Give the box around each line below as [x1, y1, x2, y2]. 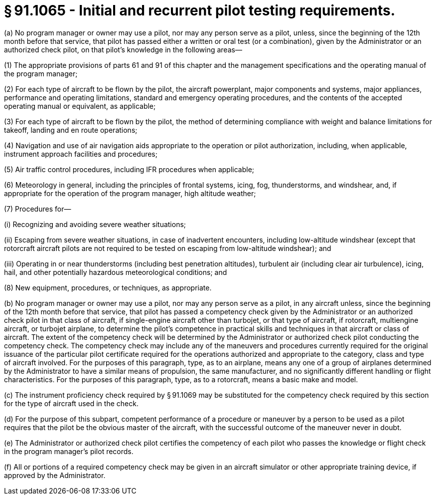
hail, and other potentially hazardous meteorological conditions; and [4, 267, 227, 276]
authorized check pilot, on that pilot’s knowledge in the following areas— [4, 45, 242, 54]
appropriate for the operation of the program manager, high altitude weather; [4, 189, 256, 198]
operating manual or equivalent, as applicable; [4, 101, 156, 110]
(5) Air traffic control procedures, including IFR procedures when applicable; [4, 165, 255, 174]
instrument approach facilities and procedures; [4, 149, 157, 158]
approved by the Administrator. [4, 471, 106, 480]
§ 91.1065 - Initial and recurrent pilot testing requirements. [4, 2, 396, 19]
